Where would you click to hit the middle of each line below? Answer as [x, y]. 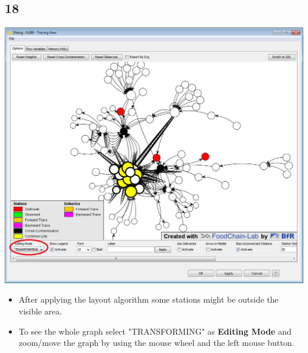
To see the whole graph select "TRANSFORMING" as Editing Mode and [155, 331]
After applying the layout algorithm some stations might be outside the [149, 299]
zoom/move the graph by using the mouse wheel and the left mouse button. [156, 343]
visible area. [40, 311]
